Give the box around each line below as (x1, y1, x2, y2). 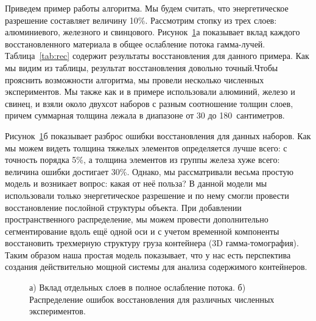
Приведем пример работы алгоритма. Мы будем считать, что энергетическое (5, 2, 289, 14)
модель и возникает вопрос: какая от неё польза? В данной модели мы (5, 177, 267, 190)
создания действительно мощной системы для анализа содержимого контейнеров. (5, 260, 307, 273)
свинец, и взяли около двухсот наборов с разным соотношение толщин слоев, (5, 97, 293, 109)
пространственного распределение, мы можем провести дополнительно (5, 213, 269, 226)
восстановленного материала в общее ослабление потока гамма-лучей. (5, 37, 265, 50)
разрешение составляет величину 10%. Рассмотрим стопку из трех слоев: (5, 13, 277, 26)
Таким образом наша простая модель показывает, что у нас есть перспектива (5, 248, 291, 261)
